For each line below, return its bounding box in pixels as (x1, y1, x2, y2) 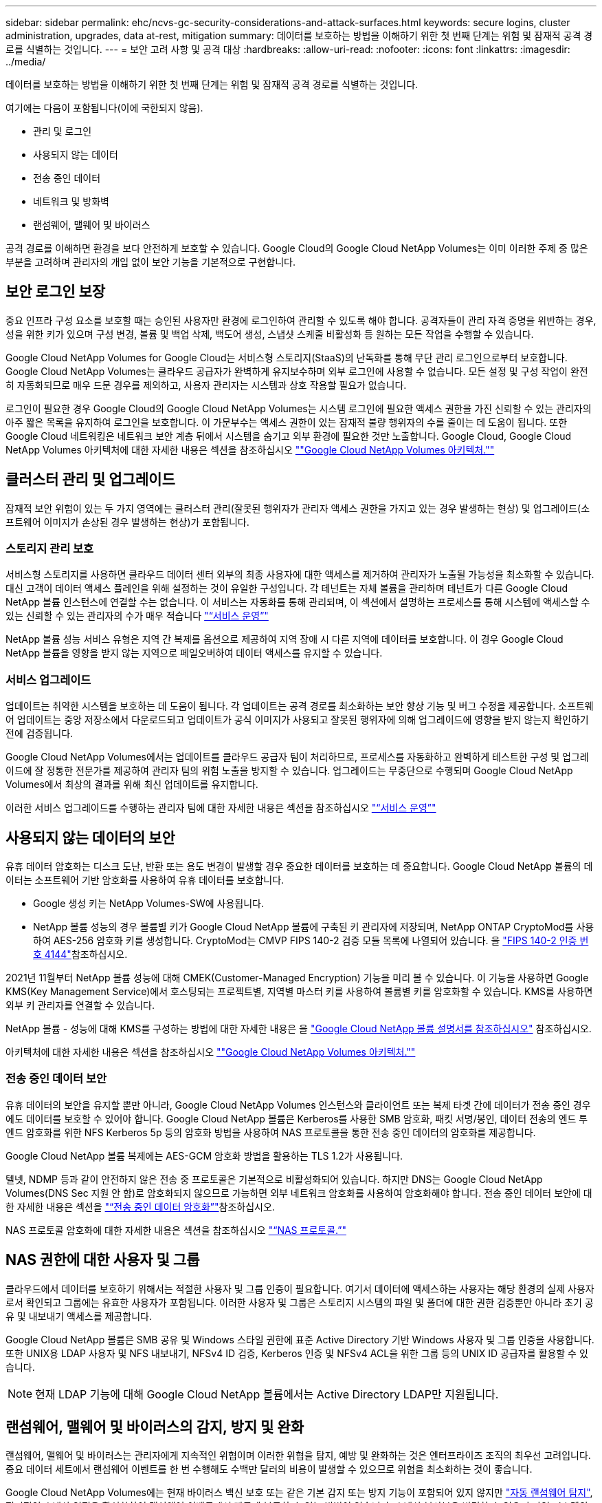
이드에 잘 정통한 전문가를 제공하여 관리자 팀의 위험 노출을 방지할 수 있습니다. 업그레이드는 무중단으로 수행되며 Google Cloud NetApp (5, 765, 573, 777)
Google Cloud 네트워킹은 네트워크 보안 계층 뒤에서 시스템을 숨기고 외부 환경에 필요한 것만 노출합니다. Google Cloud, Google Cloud (5, 429, 572, 442)
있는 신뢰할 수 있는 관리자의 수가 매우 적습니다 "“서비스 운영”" (5, 610, 269, 622)
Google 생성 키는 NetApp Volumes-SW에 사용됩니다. (33, 897, 265, 910)
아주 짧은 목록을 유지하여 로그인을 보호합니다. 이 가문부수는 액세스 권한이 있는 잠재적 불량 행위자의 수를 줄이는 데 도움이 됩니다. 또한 (5, 416, 568, 428)
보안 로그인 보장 (5, 283, 106, 301)
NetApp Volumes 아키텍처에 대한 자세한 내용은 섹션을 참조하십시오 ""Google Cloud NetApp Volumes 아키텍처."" (5, 443, 495, 456)
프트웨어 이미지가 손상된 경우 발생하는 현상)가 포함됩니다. (5, 515, 249, 528)
